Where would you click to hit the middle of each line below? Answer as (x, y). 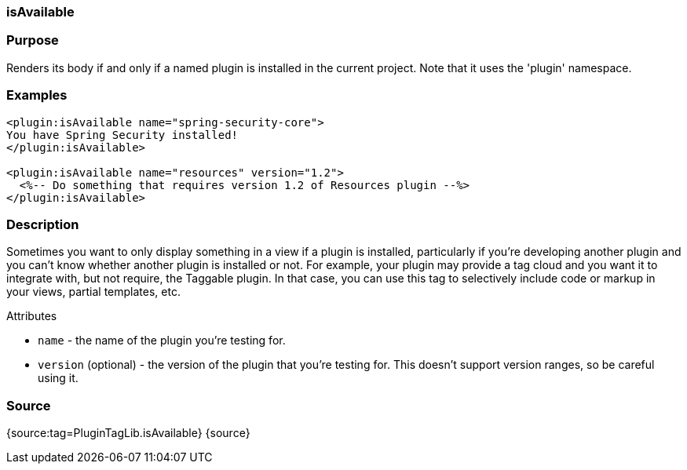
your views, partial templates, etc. (93, 292)
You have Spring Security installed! (122, 135)
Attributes (32, 316)
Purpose (33, 40)
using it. (58, 378)
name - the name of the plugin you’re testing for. (162, 341)
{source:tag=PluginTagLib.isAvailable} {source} (128, 433)
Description (43, 224)
